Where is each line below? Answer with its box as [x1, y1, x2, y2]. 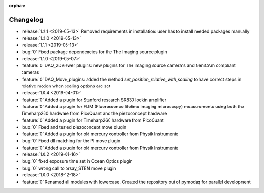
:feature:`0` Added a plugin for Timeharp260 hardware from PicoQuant [21, 117, 164, 123]
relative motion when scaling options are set [21, 83, 110, 89]
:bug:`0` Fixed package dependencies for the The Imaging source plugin [21, 49, 167, 55]
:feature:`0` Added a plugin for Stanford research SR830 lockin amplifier [21, 97, 167, 103]
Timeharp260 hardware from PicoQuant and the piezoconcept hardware [21, 110, 167, 116]
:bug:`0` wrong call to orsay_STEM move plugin [21, 165, 116, 171]
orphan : [9, 3, 26, 8]
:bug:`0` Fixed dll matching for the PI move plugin [21, 138, 121, 144]
